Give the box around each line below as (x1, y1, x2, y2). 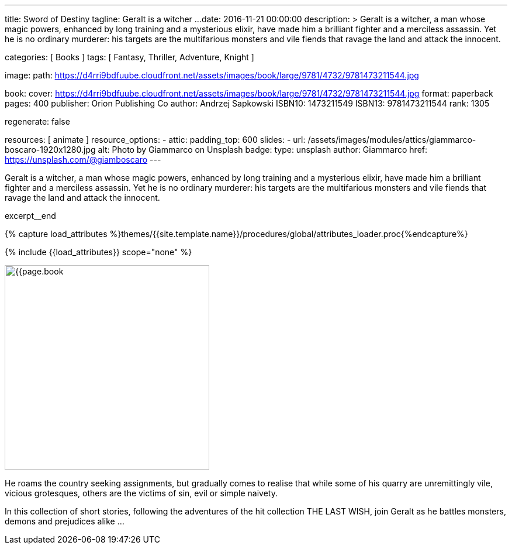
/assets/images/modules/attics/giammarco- (307, 135, 476, 145)
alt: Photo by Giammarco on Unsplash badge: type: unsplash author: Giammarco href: (98, 145, 428, 155)
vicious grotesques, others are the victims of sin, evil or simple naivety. (5, 488, 278, 498)
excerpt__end (5, 211, 56, 221)
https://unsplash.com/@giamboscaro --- (5, 155, 161, 164)
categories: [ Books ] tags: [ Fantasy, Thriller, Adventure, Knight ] (5, 52, 254, 62)
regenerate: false (5, 116, 70, 126)
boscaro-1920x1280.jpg (5, 145, 96, 155)
